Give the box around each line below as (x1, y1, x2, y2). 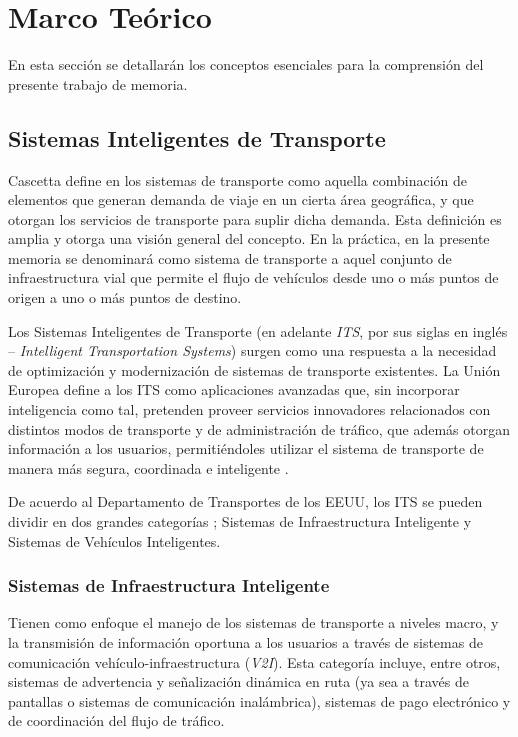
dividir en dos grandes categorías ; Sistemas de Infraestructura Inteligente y (8, 511, 472, 532)
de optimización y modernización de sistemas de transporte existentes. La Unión (8, 359, 501, 380)
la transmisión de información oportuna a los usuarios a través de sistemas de (8, 632, 483, 653)
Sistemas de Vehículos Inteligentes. (8, 530, 221, 551)
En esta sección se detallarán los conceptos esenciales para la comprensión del (8, 54, 484, 75)
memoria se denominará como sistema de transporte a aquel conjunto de (8, 247, 452, 268)
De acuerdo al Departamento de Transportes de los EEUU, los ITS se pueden (8, 491, 483, 512)
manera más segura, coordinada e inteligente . (8, 457, 289, 478)
